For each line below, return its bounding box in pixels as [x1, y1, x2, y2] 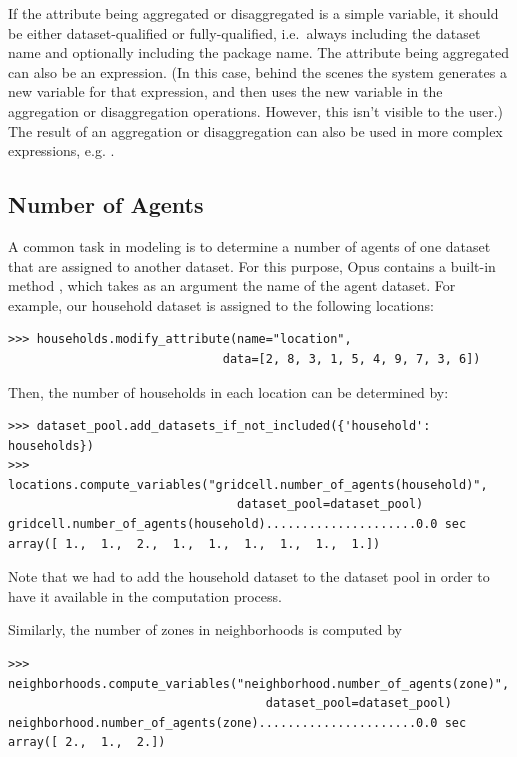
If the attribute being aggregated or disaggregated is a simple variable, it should [8, 3, 499, 23]
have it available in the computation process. [8, 585, 282, 606]
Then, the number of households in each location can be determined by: [8, 381, 449, 402]
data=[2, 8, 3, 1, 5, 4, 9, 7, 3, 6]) [222, 351, 481, 366]
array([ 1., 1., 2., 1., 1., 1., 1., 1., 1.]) [8, 536, 381, 551]
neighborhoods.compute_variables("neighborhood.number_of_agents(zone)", [8, 676, 510, 691]
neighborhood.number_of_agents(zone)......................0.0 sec [8, 715, 467, 730]
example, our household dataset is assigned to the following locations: [8, 294, 434, 315]
